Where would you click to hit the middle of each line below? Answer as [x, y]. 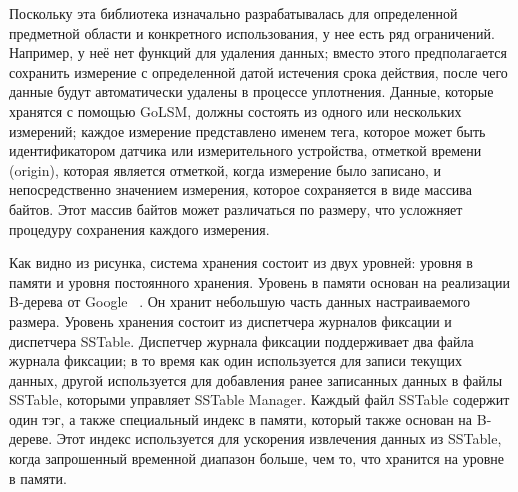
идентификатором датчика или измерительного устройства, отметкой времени [245, 150]
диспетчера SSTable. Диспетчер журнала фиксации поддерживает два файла [241, 340]
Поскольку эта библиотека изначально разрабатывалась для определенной [233, 13]
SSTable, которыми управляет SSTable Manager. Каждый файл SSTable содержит [259, 399]
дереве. [31, 438]
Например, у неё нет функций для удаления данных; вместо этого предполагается [258, 52]
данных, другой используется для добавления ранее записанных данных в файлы [256, 379]
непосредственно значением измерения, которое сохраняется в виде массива [240, 189]
